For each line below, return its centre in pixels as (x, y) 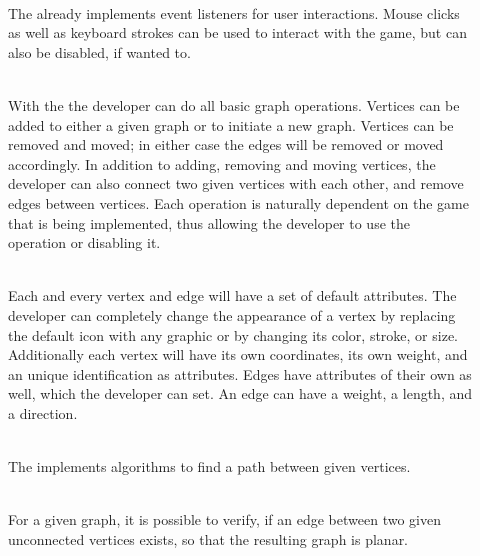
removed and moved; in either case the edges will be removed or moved (226, 144)
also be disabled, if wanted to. (99, 51)
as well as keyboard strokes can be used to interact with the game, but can (237, 32)
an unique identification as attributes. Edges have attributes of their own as (240, 373)
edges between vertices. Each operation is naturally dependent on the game (238, 202)
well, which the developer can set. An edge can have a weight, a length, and (240, 393)
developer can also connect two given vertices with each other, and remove (236, 183)
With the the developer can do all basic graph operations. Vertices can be (234, 104)
